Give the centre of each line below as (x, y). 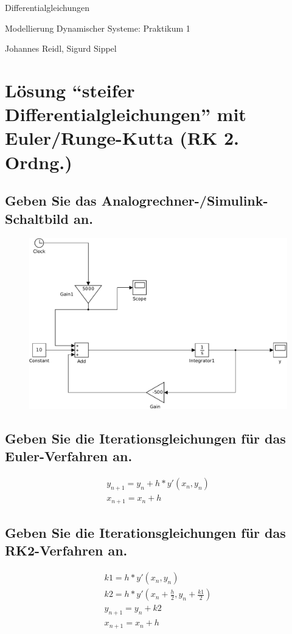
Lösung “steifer (70, 90)
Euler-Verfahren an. (69, 456)
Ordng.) (39, 162)
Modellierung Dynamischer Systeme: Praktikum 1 (98, 28)
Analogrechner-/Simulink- (185, 200)
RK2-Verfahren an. (66, 550)
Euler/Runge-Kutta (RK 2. (122, 138)
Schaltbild (37, 218)
